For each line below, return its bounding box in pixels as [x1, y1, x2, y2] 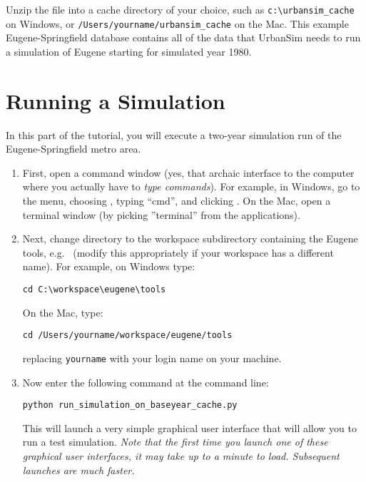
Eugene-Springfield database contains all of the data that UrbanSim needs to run [6, 30, 361, 45]
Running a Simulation [6, 86, 225, 115]
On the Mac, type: [22, 304, 103, 319]
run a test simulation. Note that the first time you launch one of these [22, 434, 328, 449]
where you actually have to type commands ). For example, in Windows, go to [22, 179, 360, 194]
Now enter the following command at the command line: [22, 374, 269, 389]
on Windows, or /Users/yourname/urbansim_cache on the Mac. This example [6, 16, 349, 31]
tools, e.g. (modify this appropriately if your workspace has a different [22, 245, 334, 260]
